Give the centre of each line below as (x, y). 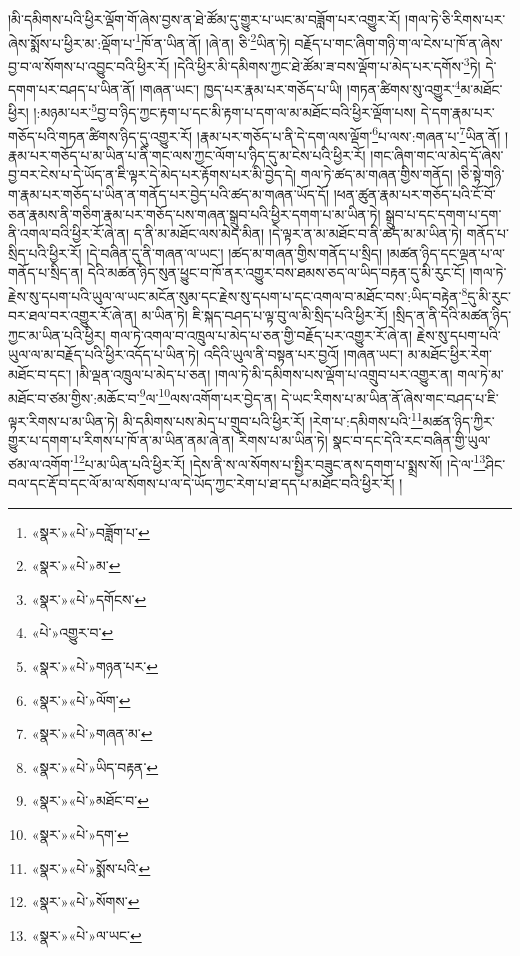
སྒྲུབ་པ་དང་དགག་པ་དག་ (443, 213)
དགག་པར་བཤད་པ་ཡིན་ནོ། (72, 88)
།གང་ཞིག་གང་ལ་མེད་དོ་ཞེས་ (437, 154)
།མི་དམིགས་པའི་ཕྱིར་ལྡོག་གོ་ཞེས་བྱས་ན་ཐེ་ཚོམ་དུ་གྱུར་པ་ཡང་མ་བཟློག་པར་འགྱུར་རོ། (204, 19)
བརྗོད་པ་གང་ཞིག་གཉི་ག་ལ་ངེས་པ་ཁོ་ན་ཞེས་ (398, 42)
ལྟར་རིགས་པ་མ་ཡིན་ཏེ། (63, 420)
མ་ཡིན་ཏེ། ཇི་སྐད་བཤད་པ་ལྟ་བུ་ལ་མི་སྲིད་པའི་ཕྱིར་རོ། (264, 315)
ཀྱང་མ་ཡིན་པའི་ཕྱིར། (57, 334)
